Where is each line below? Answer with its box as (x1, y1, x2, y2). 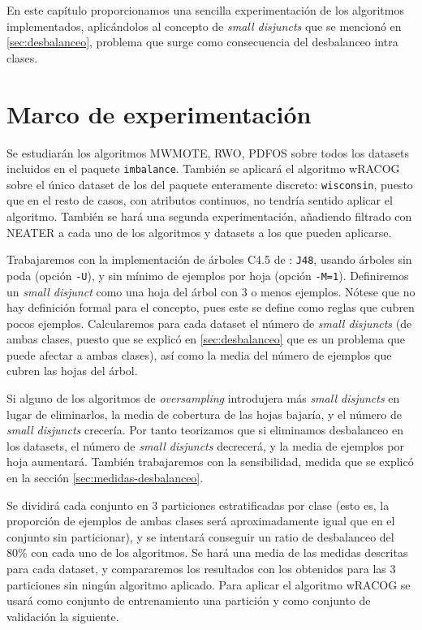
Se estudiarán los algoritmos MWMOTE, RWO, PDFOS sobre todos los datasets (6, 144, 409, 161)
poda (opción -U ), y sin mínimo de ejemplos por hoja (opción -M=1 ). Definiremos (6, 266, 409, 283)
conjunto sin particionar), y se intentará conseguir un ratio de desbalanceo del (6, 528, 394, 545)
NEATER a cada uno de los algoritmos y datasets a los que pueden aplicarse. (6, 223, 392, 240)
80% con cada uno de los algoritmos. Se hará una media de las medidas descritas (6, 544, 408, 561)
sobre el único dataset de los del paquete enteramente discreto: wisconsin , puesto (6, 175, 413, 192)
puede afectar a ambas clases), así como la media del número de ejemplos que (6, 346, 392, 363)
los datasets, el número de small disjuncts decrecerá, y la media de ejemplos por (6, 437, 404, 454)
